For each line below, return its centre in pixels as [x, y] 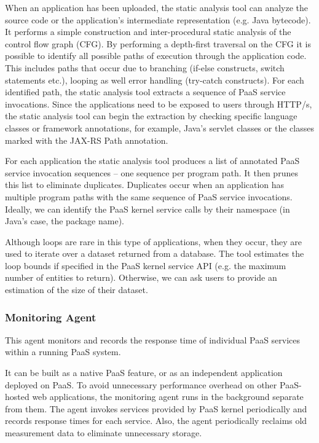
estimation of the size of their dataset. [77, 290]
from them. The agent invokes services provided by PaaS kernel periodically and [156, 408]
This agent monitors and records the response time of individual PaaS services [153, 339]
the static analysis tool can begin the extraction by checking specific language [151, 116]
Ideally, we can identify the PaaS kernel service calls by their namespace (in [148, 209]
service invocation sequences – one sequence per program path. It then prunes [152, 172]
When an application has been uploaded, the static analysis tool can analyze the [157, 7]
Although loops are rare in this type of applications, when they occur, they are [154, 241]
